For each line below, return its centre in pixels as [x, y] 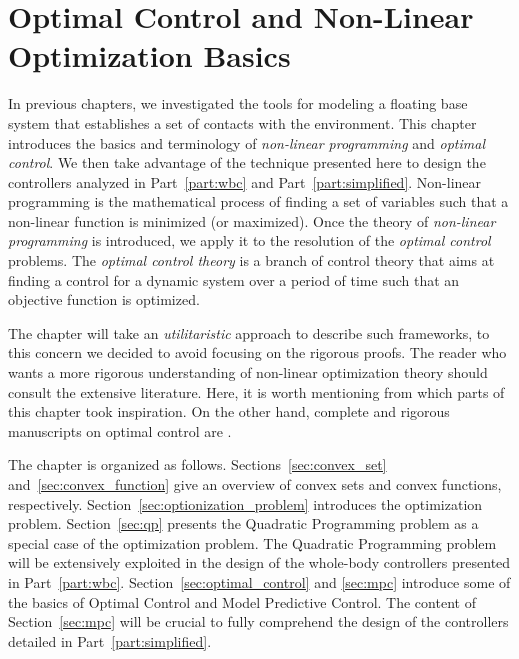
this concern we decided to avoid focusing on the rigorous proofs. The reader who [257, 352]
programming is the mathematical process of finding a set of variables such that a [258, 201]
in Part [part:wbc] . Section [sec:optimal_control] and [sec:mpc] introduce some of [259, 581]
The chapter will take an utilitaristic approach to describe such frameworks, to [249, 332]
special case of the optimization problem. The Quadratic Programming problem [252, 542]
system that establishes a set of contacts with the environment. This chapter [242, 122]
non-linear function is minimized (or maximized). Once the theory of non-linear [252, 220]
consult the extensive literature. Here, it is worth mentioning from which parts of [256, 391]
